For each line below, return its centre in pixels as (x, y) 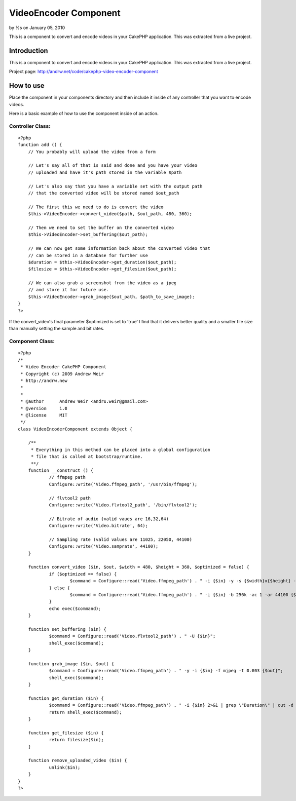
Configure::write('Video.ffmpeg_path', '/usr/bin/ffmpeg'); (123, 484)
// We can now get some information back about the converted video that (119, 248)
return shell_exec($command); (86, 712)
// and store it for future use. (69, 290)
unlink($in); (65, 767)
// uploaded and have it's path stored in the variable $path (105, 172)
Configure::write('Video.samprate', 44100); (104, 546)
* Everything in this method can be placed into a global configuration (121, 450)
